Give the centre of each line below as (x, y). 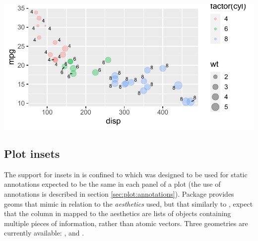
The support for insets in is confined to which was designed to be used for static (126, 174)
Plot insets (32, 153)
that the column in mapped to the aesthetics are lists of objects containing (118, 213)
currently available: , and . (44, 233)
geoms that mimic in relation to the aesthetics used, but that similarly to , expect (129, 203)
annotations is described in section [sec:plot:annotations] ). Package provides (119, 193)
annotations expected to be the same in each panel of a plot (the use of (112, 184)
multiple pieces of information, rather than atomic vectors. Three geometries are (126, 223)
